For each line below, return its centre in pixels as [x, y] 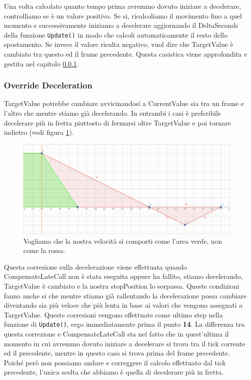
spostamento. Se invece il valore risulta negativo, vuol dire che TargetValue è [119, 44]
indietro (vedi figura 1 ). [39, 132]
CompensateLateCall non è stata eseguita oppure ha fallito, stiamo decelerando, [123, 276]
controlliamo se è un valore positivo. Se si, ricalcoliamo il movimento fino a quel [123, 15]
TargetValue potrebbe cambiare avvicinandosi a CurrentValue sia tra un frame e [124, 103]
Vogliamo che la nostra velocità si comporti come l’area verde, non [123, 241]
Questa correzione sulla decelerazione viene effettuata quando [96, 266]
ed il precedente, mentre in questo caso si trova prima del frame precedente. [117, 353]
